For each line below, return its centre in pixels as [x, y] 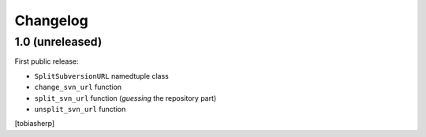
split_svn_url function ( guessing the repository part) [125, 98]
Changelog [51, 20]
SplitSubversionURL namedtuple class [101, 76]
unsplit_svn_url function [80, 109]
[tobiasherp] [35, 124]
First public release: [47, 61]
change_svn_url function [78, 87]
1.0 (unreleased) [58, 42]
